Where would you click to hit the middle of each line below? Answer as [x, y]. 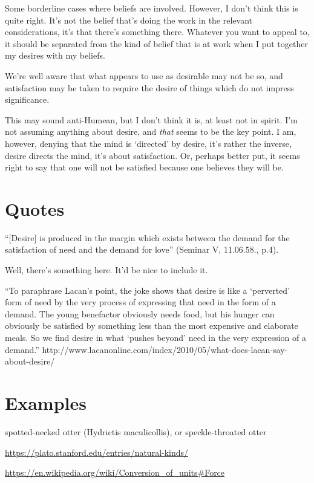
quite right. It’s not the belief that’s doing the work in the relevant [129, 20]
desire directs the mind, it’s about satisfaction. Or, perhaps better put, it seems [152, 155]
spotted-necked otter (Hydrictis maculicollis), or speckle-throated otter [136, 431]
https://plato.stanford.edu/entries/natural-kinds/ [97, 452]
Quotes [35, 208]
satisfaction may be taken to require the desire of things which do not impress [149, 87]
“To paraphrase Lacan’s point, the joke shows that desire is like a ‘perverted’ [148, 290]
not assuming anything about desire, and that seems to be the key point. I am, [151, 131]
